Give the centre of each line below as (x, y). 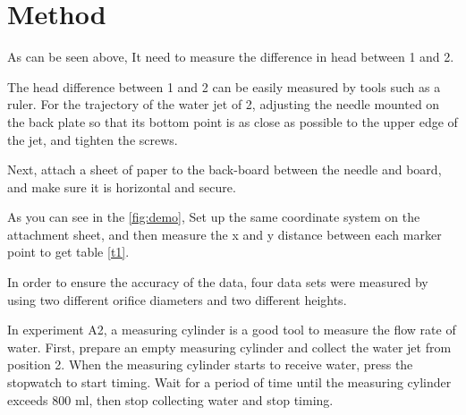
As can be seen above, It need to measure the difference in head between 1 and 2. (231, 57)
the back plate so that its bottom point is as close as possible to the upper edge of (233, 121)
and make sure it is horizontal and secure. (122, 186)
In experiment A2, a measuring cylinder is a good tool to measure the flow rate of (232, 330)
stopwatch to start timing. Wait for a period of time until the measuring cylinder (229, 382)
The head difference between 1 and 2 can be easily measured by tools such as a (224, 86)
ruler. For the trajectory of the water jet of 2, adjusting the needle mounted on (224, 104)
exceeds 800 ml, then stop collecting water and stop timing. (170, 399)
